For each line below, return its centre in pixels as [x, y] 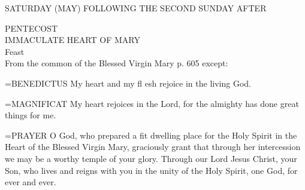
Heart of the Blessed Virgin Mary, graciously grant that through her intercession [153, 147]
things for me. [31, 115]
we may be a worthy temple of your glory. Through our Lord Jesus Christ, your [151, 158]
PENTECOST [31, 28]
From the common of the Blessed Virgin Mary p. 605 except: [117, 63]
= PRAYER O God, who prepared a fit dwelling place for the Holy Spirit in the [151, 135]
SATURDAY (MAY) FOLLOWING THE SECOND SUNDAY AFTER [136, 8]
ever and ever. [31, 182]
